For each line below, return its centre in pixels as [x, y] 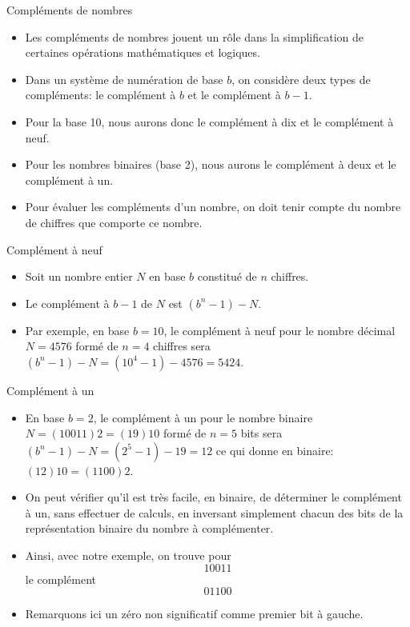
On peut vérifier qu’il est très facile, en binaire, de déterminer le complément [213, 497]
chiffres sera [182, 346]
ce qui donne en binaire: [275, 450]
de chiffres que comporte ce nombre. [114, 222]
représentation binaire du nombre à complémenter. [149, 528]
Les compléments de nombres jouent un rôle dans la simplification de [194, 36]
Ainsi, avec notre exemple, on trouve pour [128, 555]
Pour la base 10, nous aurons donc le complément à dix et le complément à [209, 121]
